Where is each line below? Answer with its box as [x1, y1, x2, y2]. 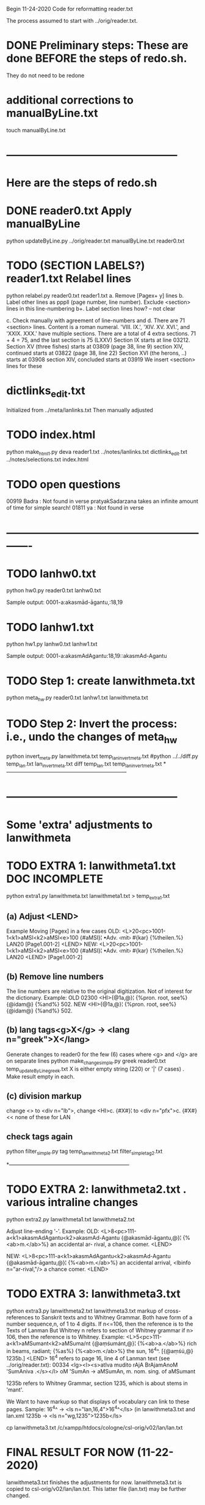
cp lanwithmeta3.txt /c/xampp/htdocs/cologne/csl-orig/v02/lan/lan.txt [6, 1424, 183, 1431]
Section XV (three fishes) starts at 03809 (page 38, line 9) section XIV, [6, 343, 184, 350]
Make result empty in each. [6, 1073, 75, 1081]
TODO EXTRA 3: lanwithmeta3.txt [6, 1286, 181, 1300]
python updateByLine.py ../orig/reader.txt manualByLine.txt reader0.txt [6, 237, 185, 244]
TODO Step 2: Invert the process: [6, 717, 178, 731]
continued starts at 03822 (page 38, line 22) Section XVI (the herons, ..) [6, 349, 187, 357]
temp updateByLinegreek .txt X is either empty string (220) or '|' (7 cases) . [6, 1065, 185, 1074]
